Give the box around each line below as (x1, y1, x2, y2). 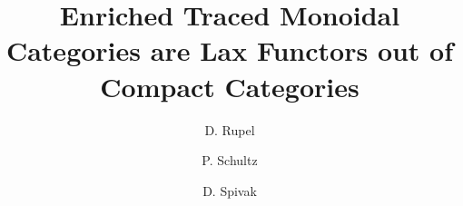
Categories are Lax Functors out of (5, 32, 454, 69)
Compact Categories (100, 67, 360, 104)
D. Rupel (204, 120, 255, 139)
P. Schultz (202, 151, 258, 170)
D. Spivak (202, 181, 257, 200)
